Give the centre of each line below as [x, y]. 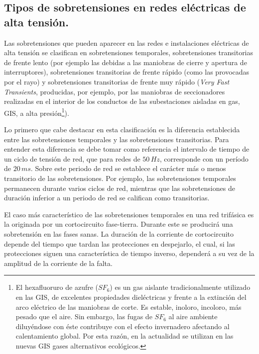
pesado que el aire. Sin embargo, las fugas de [84, 316]
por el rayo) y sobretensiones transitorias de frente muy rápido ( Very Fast [117, 81]
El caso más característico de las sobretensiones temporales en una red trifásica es [129, 214]
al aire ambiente [193, 316]
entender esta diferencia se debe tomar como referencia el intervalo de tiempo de [127, 149]
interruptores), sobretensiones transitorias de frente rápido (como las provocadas [127, 72]
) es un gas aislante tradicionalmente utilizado [180, 287]
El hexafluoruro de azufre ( [57, 287]
